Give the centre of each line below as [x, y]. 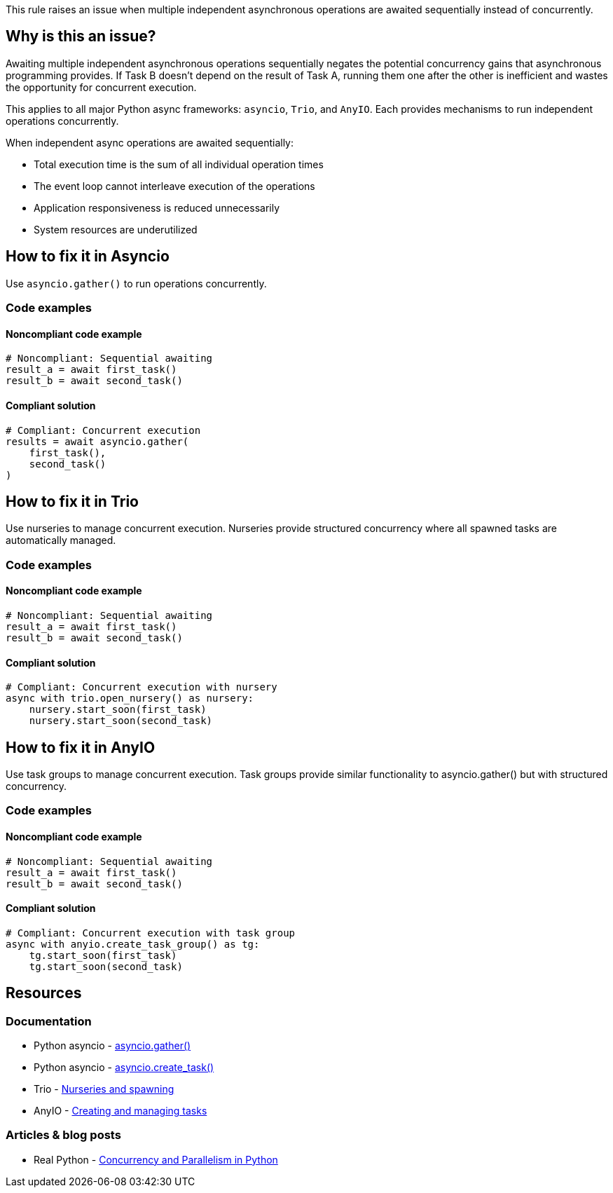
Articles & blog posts [63, 1135]
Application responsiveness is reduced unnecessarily [157, 207]
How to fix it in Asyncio [88, 257]
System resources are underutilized [116, 229]
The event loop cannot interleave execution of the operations [174, 186]
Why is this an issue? [81, 36]
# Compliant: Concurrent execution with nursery [142, 687]
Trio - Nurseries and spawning [104, 1089]
